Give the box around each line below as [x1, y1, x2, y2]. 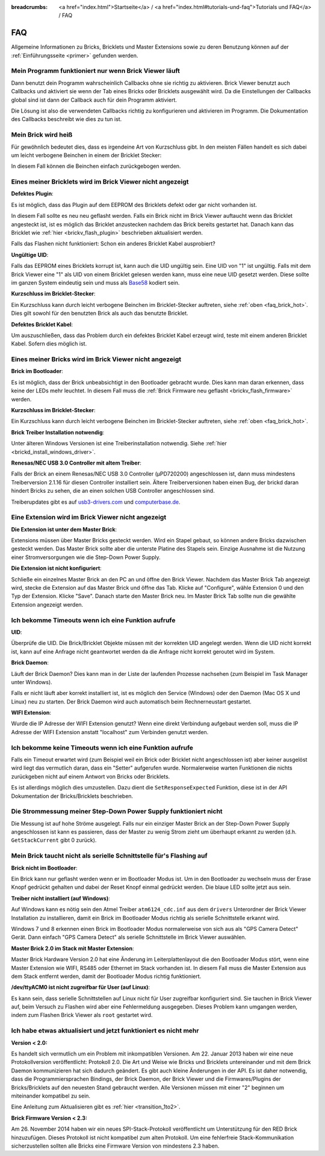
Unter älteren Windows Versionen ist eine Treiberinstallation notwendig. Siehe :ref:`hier [11, 440, 227, 447]
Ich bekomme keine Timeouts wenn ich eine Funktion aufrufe [11, 743, 194, 752]
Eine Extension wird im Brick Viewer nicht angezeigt [11, 513, 167, 522]
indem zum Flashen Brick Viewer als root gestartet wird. [11, 1012, 153, 1019]
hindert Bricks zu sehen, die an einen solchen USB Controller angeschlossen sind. [11, 487, 215, 495]
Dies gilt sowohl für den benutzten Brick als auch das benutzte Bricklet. [11, 310, 189, 317]
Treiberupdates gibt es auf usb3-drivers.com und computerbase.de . [11, 498, 181, 505]
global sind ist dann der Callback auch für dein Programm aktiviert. [11, 96, 177, 104]
